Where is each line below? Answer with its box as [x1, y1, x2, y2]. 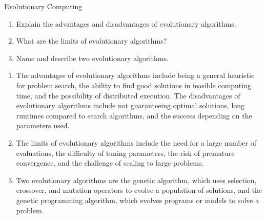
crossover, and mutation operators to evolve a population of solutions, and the [16, 185, 262, 195]
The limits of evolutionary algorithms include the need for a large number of [16, 137, 256, 148]
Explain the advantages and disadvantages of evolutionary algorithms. [16, 18, 236, 29]
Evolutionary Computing [4, 1, 83, 11]
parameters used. [16, 120, 70, 131]
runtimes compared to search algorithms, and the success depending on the [16, 110, 252, 121]
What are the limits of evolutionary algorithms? [16, 35, 167, 46]
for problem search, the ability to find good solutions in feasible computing [16, 79, 251, 90]
